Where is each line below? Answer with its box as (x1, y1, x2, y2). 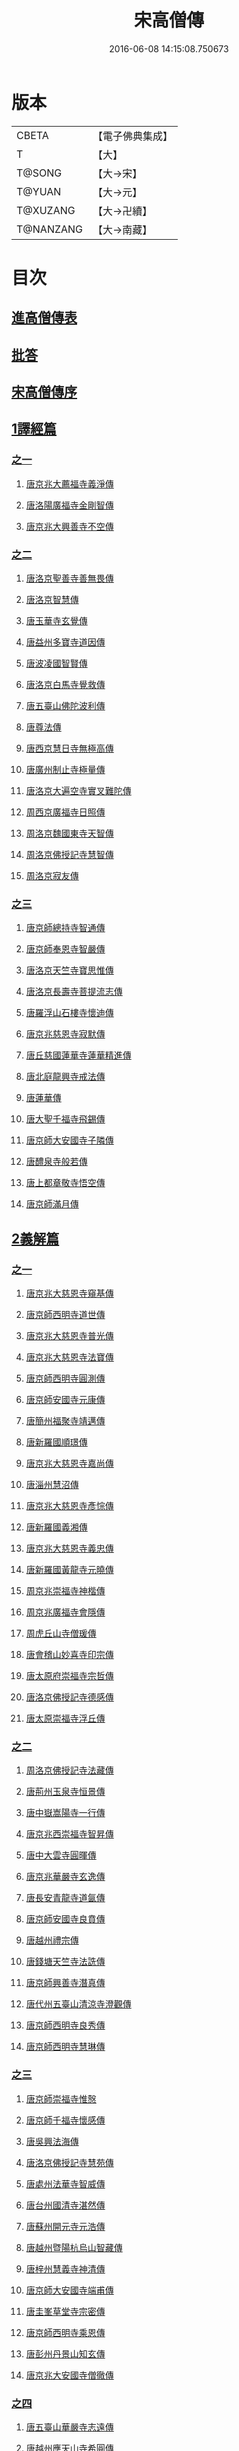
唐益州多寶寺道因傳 (25, 636, 106, 648)
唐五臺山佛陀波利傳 (25, 700, 106, 712)
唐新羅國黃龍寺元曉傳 (25, 1564, 114, 1576)
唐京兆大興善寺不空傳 (25, 520, 114, 532)
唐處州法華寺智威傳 (25, 2177, 106, 2190)
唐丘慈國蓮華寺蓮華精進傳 (25, 1049, 132, 1061)
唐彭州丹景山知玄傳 (25, 2347, 106, 2360)
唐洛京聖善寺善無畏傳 (25, 572, 114, 585)
